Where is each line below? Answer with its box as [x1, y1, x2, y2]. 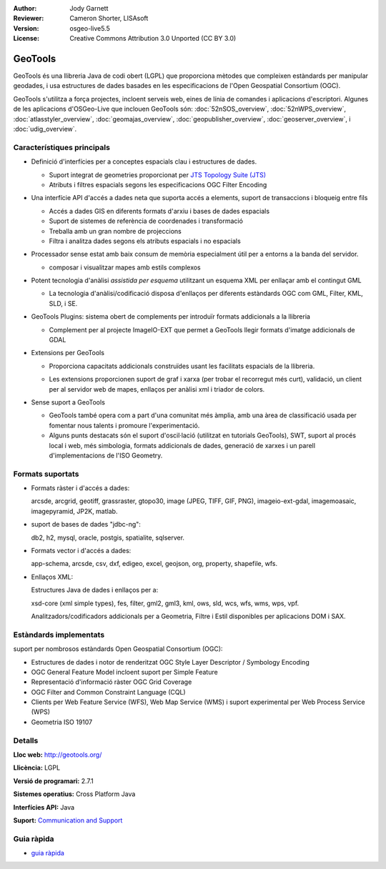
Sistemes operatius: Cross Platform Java [13, 790, 136, 798]
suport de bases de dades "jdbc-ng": [31, 520, 141, 529]
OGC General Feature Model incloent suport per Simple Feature [31, 667, 218, 676]
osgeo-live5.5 [69, 24, 110, 32]
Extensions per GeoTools [31, 349, 105, 357]
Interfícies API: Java [13, 803, 75, 811]
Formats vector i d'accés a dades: [31, 547, 132, 555]
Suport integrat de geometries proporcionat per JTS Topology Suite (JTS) [49, 170, 267, 179]
